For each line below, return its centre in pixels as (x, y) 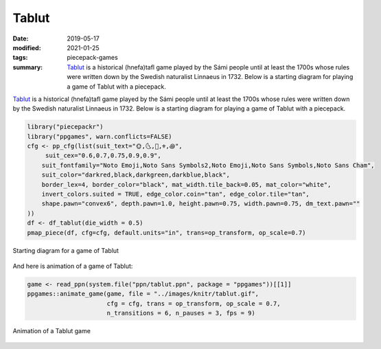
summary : (28, 67)
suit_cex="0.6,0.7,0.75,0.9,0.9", (103, 156)
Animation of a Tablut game (51, 331)
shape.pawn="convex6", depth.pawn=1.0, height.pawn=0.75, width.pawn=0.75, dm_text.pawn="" (201, 204)
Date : (21, 38)
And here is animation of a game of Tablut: (73, 266)
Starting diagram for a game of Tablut (66, 250)
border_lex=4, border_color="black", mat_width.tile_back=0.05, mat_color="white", (186, 184)
